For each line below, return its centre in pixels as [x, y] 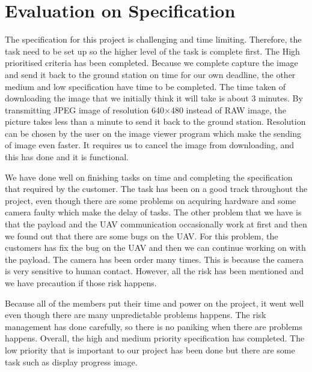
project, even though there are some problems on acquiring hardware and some [151, 200]
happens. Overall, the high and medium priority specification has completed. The [155, 338]
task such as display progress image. [71, 361]
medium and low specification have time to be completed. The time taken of [145, 86]
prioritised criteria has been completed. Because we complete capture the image [151, 63]
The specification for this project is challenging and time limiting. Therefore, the [153, 39]
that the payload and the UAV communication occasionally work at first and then [156, 224]
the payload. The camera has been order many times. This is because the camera [154, 259]
